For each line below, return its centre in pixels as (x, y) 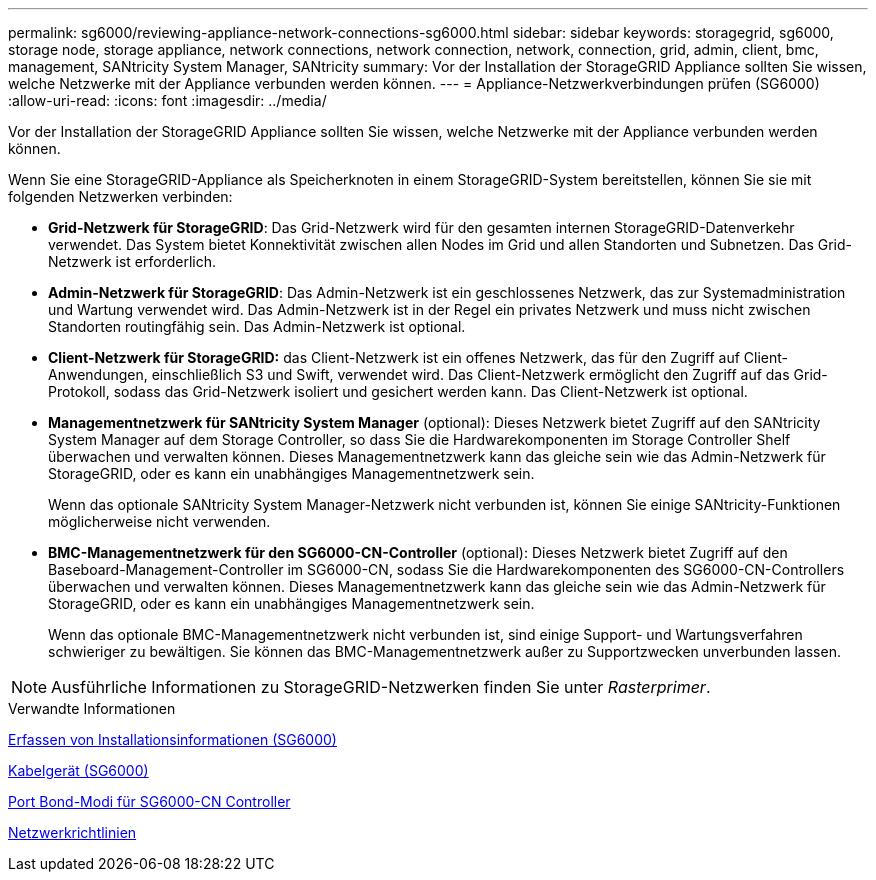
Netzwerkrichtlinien (72, 832)
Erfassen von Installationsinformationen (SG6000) (172, 739)
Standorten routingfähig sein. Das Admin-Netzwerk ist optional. (257, 326)
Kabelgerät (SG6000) (78, 770)
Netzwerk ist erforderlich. (132, 261)
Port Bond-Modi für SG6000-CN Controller (149, 801)
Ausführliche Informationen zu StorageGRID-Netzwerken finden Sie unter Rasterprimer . (381, 687)
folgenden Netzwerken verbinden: (120, 196)
